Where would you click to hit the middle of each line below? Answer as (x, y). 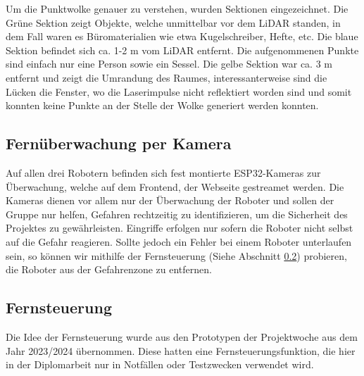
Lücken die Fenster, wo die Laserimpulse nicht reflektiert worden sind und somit (179, 91)
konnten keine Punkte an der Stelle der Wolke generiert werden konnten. (162, 105)
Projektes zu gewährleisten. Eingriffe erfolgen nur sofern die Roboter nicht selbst (180, 228)
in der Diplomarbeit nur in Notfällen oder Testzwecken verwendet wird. (160, 364)
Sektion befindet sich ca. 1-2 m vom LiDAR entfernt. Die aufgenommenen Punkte (182, 50)
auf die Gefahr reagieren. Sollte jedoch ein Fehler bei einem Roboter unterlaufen (179, 241)
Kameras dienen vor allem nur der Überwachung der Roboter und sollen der (170, 200)
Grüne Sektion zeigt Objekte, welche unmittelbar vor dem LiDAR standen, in (173, 22)
